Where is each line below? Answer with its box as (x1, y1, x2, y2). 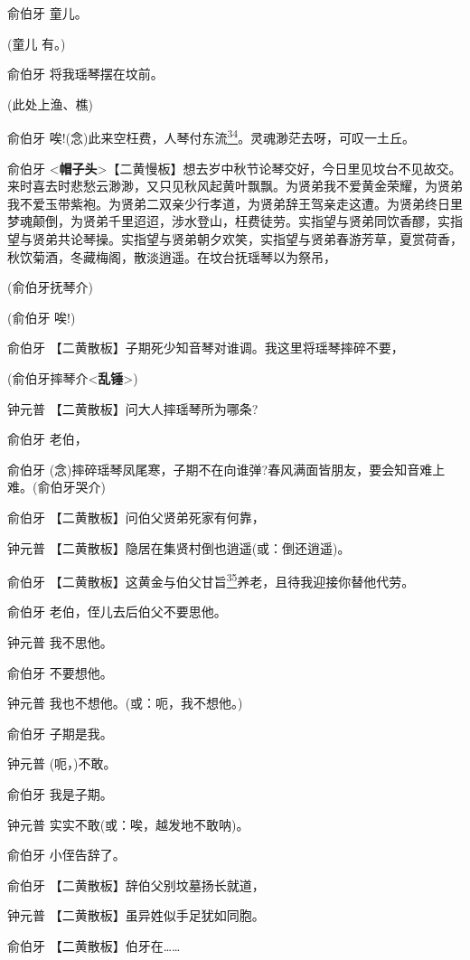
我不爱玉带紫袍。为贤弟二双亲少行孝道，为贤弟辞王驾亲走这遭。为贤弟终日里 (7, 193, 463, 212)
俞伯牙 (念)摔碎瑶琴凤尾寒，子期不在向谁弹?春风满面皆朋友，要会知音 (7, 459, 420, 478)
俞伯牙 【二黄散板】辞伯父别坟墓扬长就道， (7, 875, 265, 894)
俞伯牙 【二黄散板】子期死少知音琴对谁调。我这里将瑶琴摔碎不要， (7, 338, 404, 357)
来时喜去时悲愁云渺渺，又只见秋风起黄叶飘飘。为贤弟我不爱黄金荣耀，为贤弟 (7, 176, 463, 195)
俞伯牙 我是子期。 (7, 784, 113, 803)
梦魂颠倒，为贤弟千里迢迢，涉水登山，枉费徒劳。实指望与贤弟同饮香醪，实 (7, 212, 450, 231)
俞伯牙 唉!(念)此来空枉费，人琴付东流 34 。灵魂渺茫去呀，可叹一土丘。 (7, 126, 416, 147)
